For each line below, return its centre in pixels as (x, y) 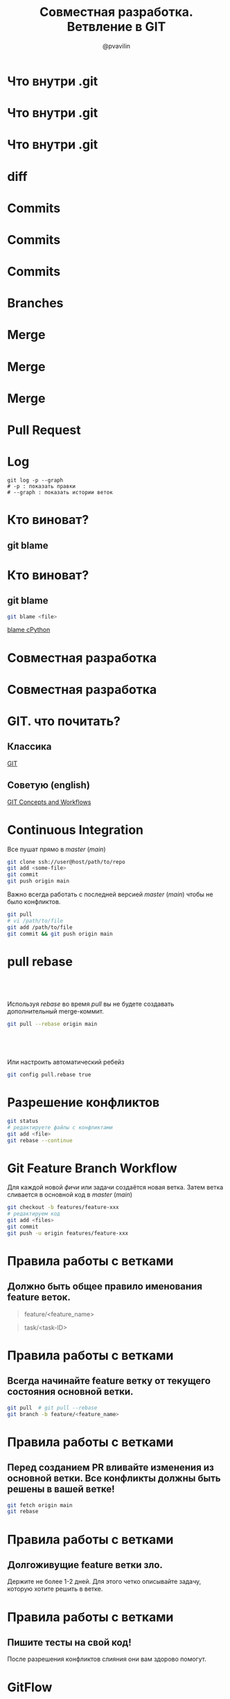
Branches (35, 303)
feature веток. (39, 1297)
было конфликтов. (34, 902)
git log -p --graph (35, 480)
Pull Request (44, 430)
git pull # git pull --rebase (52, 1408)
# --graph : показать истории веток (60, 492)
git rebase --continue (40, 1140)
